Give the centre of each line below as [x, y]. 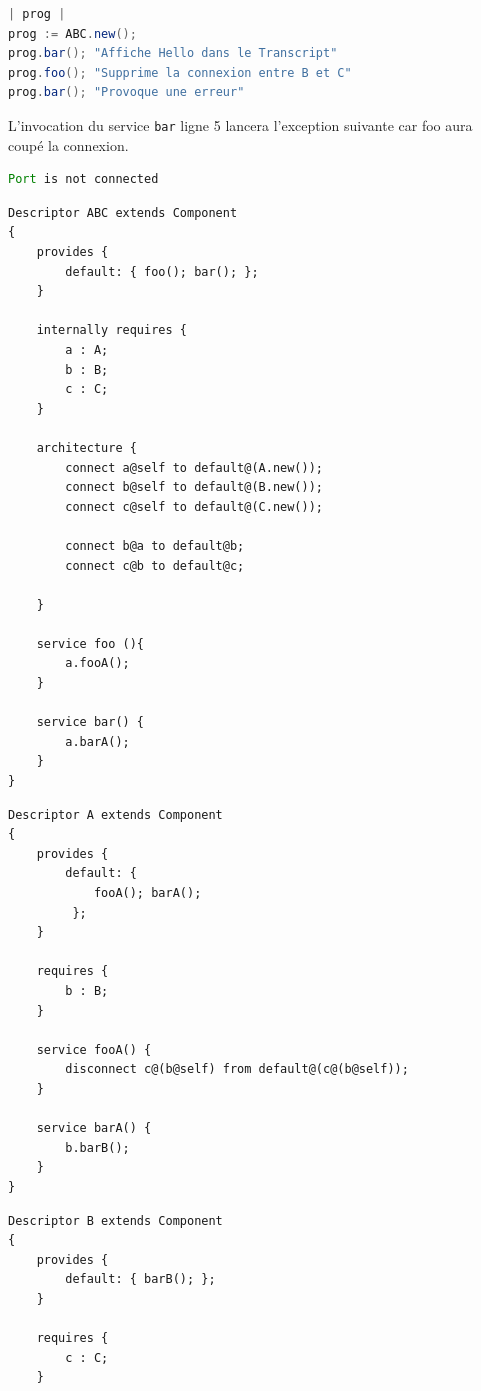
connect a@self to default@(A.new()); [194, 467]
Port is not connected [83, 179]
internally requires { [111, 330]
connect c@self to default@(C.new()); [194, 506]
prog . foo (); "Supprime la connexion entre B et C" [180, 72]
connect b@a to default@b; [155, 545]
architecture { [86, 447]
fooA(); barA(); [147, 893]
